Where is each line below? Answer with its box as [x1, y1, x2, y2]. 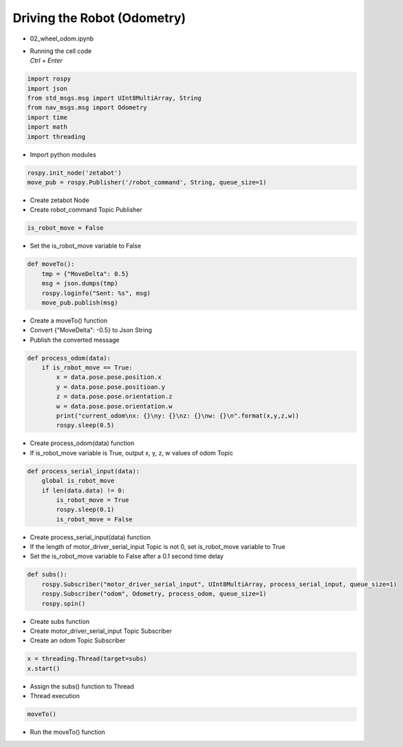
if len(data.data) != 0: [41, 486, 126, 495]
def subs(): [27, 571, 68, 578]
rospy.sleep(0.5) [56, 422, 115, 429]
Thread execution [30, 692, 80, 700]
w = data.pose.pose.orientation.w [56, 402, 173, 410]
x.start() [27, 664, 61, 672]
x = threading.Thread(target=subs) [27, 655, 147, 663]
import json [27, 85, 68, 92]
